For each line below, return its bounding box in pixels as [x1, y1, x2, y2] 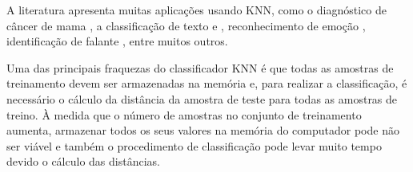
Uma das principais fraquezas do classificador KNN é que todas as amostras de [6, 59, 394, 76]
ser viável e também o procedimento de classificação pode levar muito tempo [6, 137, 382, 154]
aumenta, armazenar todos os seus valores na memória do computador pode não [6, 122, 399, 139]
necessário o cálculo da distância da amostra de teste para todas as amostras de [6, 90, 398, 107]
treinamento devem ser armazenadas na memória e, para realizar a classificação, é [6, 75, 407, 92]
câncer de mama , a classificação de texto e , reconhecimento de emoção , [6, 17, 366, 33]
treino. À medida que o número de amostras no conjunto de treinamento [6, 106, 362, 123]
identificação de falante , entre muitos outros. [6, 33, 228, 49]
